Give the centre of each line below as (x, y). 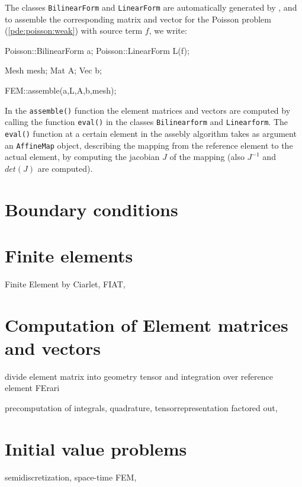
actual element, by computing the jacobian (82, 157)
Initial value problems (96, 448)
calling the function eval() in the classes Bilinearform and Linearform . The (146, 122)
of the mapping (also (207, 157)
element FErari (32, 388)
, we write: (168, 31)
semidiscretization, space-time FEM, (71, 477)
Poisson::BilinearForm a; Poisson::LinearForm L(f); (97, 50)
